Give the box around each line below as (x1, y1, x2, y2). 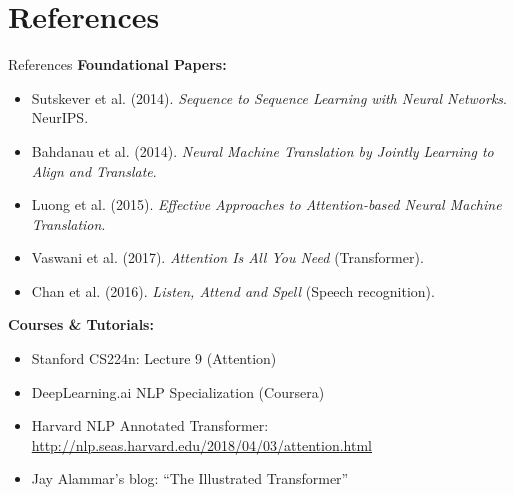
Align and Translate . (31, 160, 157, 181)
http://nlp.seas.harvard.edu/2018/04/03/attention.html (31, 434, 372, 455)
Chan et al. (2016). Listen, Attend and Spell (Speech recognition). (31, 280, 435, 301)
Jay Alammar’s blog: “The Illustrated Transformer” (31, 468, 349, 489)
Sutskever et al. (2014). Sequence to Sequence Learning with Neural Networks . (31, 87, 507, 108)
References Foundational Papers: (8, 54, 227, 75)
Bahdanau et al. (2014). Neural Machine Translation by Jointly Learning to (31, 140, 494, 161)
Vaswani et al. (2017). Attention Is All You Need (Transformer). (31, 247, 424, 268)
